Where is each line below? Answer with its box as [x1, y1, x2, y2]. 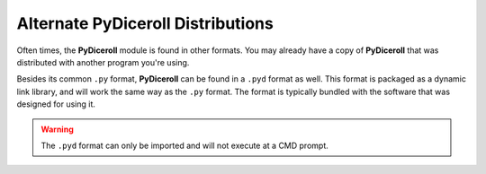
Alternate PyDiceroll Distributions [16, 13, 274, 33]
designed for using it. [16, 99, 96, 109]
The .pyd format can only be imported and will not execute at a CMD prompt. [40, 140, 328, 151]
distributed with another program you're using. [16, 57, 190, 67]
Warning [40, 124, 74, 135]
